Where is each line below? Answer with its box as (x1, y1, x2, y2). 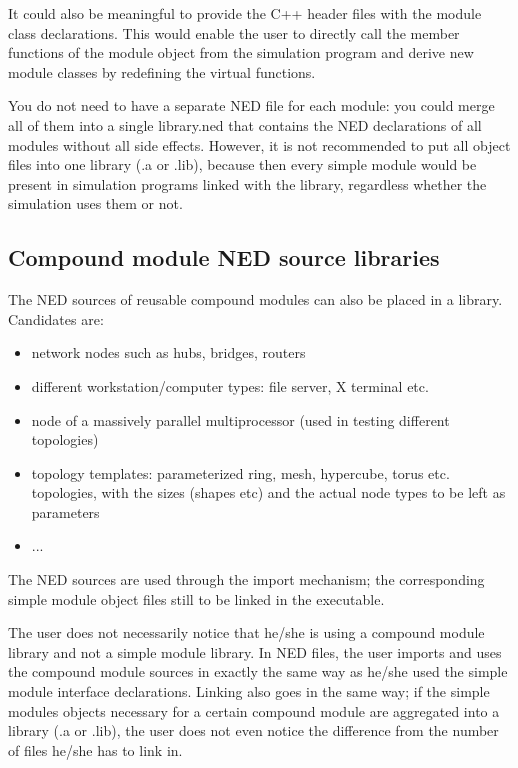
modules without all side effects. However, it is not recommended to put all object (8, 134, 511, 155)
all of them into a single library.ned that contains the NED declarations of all (8, 114, 482, 135)
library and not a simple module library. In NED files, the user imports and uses (8, 641, 502, 662)
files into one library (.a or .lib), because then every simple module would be (8, 154, 477, 175)
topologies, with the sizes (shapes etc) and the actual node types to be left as (31, 482, 506, 503)
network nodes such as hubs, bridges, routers (31, 342, 306, 363)
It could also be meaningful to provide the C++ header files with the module (8, 3, 482, 23)
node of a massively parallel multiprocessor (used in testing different (31, 409, 450, 430)
